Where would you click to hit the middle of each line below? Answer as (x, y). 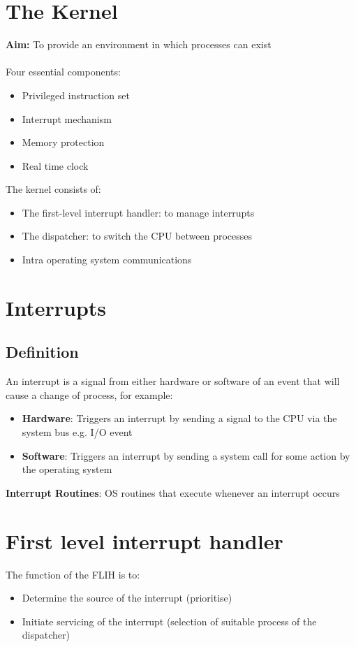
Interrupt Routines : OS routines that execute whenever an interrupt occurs (173, 492)
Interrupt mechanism (67, 118)
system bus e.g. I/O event (77, 432)
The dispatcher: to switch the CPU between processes (137, 236)
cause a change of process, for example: (89, 394)
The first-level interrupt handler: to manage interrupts (138, 212)
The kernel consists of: (53, 189)
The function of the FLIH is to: (73, 574)
